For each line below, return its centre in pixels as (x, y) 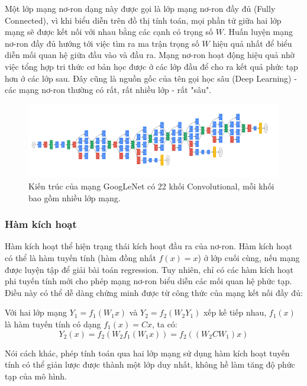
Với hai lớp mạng (36, 312)
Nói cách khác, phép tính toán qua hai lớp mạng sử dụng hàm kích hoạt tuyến (147, 353)
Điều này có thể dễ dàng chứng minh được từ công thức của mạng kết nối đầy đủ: (154, 292)
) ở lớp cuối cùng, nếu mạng (249, 257)
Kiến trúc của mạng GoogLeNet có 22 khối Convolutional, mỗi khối (151, 186)
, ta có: (164, 324)
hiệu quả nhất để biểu (252, 43)
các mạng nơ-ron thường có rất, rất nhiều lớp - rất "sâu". (108, 90)
